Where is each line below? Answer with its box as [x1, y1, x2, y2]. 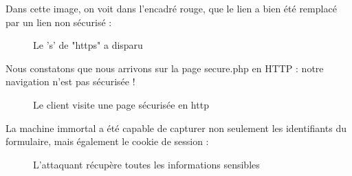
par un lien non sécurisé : [5, 14, 112, 29]
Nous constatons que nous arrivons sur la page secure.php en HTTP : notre [5, 60, 324, 75]
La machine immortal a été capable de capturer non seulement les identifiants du [5, 120, 346, 135]
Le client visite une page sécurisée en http [33, 97, 209, 111]
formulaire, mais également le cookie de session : [5, 134, 209, 148]
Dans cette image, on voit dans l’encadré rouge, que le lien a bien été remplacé [5, 1, 337, 15]
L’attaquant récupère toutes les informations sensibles [33, 157, 260, 171]
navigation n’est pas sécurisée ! [5, 74, 135, 89]
